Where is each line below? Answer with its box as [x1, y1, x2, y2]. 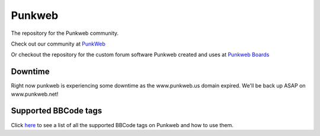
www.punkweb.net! [11, 90, 59, 98]
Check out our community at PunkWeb [11, 40, 106, 47]
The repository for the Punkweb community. [11, 30, 119, 37]
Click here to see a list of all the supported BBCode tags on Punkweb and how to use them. [11, 121, 234, 128]
